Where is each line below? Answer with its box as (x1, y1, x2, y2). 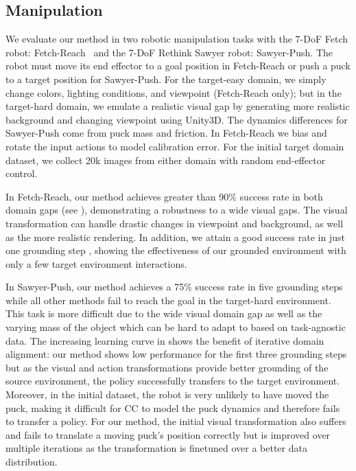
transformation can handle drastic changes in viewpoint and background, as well (5, 216, 344, 230)
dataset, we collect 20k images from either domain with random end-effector (5, 152, 326, 167)
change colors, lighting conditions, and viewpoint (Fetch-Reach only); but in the (5, 85, 342, 100)
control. (5, 166, 38, 181)
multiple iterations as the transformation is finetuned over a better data (5, 441, 307, 455)
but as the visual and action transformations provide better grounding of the (5, 360, 329, 374)
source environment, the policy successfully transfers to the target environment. (5, 374, 340, 388)
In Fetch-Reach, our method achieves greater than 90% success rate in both (5, 189, 323, 203)
